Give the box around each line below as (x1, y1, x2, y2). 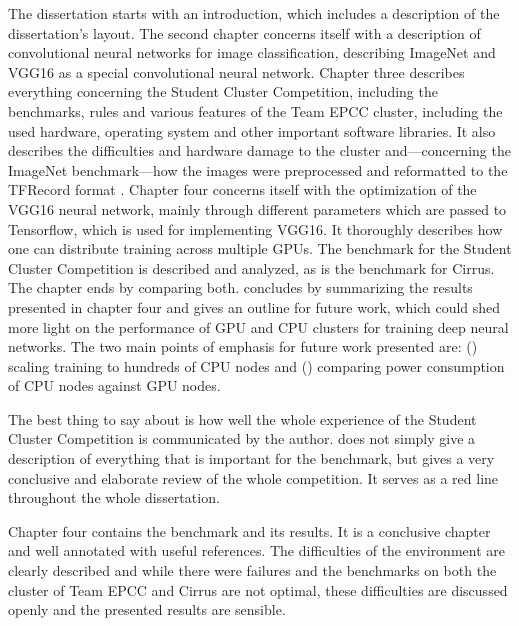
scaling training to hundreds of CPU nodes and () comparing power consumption (8, 355, 505, 376)
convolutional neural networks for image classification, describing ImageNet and (8, 42, 496, 63)
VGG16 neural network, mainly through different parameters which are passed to (8, 198, 507, 219)
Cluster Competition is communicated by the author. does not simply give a (8, 428, 476, 449)
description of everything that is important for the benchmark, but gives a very (8, 448, 495, 469)
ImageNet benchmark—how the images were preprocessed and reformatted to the (8, 159, 508, 180)
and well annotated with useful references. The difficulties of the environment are (8, 540, 505, 561)
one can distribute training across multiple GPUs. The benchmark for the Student (8, 238, 512, 259)
